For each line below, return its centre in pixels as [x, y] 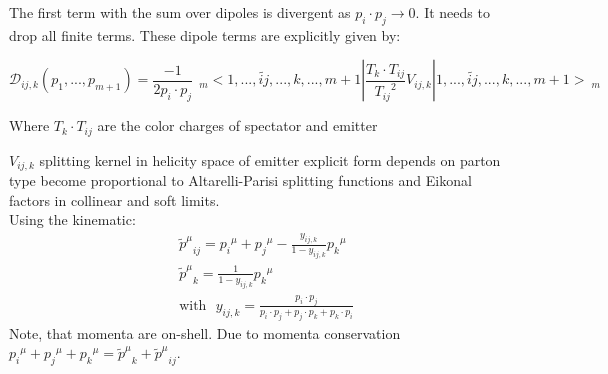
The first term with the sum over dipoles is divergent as [180, 12]
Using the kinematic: [72, 219]
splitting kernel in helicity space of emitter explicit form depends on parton [270, 159]
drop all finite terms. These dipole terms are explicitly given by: [205, 34]
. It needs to [452, 12]
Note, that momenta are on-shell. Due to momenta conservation [205, 332]
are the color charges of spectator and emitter [237, 125]
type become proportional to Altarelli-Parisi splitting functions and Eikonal [240, 180]
